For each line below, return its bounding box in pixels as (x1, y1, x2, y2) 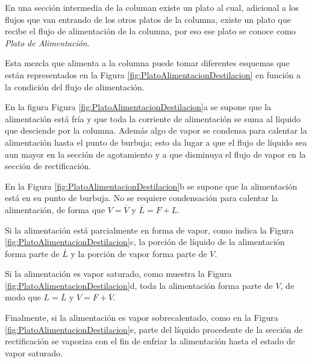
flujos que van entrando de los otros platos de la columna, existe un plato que (5, 13, 291, 25)
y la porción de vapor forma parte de (70, 247, 207, 259)
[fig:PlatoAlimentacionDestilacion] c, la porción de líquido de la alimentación (5, 235, 285, 248)
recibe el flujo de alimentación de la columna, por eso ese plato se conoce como (5, 25, 296, 37)
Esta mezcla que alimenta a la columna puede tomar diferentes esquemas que (5, 57, 290, 69)
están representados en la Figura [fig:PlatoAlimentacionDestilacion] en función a (5, 68, 301, 81)
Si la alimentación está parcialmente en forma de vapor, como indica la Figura (5, 223, 294, 236)
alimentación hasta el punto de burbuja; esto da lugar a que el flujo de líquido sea (5, 135, 307, 148)
